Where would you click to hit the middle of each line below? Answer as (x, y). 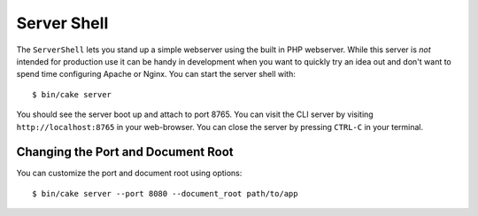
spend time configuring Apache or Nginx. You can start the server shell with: (156, 74)
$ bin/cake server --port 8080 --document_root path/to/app (165, 193)
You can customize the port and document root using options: (129, 174)
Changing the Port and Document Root (125, 152)
